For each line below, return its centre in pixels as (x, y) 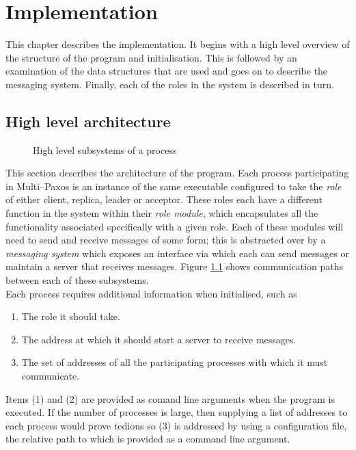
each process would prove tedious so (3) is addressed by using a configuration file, (176, 425)
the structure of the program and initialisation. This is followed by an (151, 57)
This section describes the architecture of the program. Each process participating (177, 173)
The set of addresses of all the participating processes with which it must (175, 362)
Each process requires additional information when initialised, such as (151, 293)
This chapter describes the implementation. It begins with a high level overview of (178, 44)
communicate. (51, 376)
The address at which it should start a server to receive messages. (159, 339)
